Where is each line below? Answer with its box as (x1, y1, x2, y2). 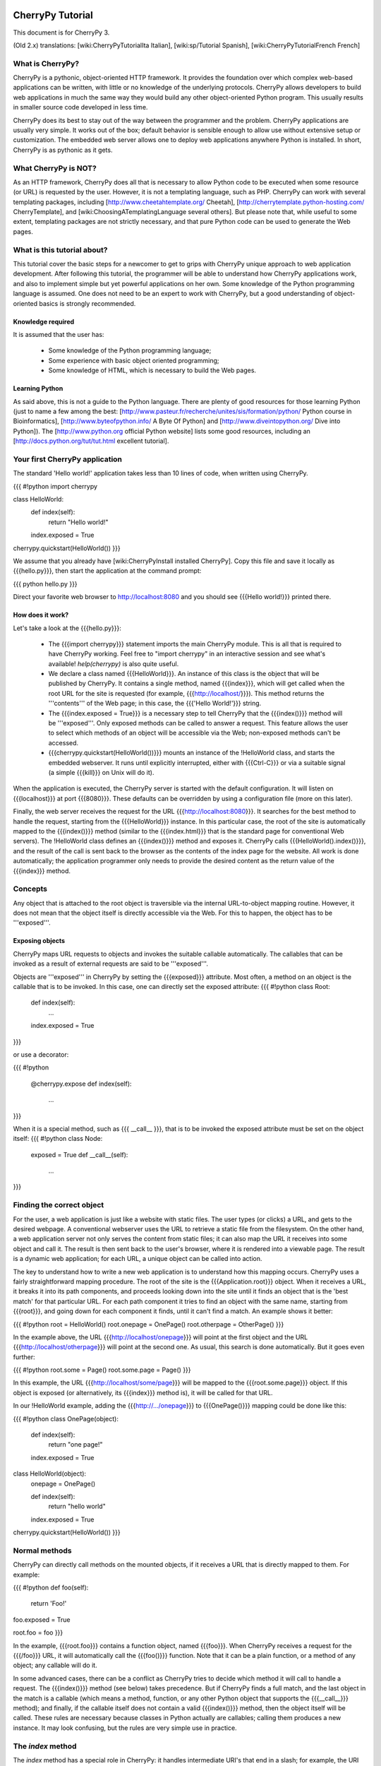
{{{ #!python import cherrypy (13, 482, 98, 490)
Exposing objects (13, 937, 66, 945)
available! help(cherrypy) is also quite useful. (48, 659, 179, 668)
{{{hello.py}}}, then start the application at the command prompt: (13, 567, 202, 575)
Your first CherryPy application (13, 454, 123, 464)
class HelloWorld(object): (13, 1469, 87, 1478)
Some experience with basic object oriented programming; (48, 356, 219, 365)
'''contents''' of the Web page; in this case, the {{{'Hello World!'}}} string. (48, 699, 262, 708)
